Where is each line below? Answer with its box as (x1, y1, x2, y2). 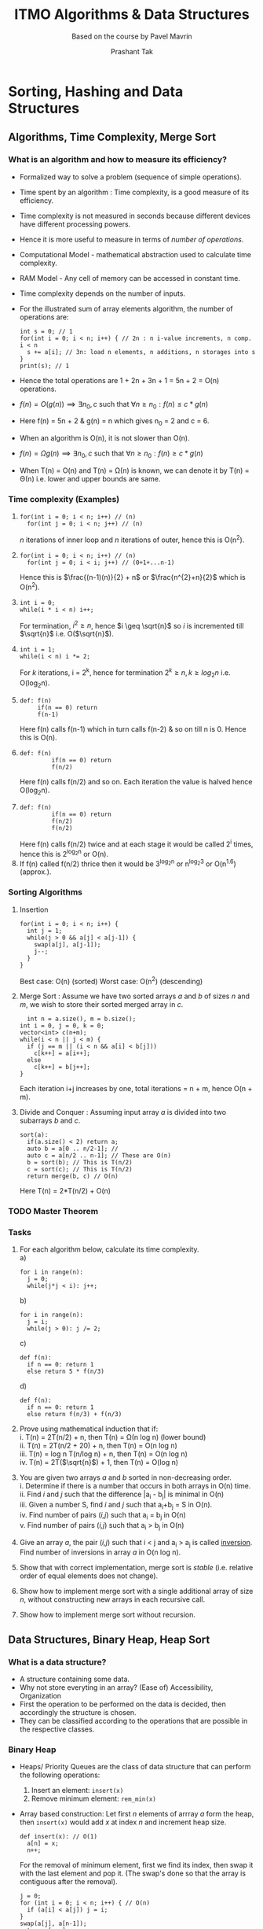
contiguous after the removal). (19, 1877, 118, 1887)
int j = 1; (27, 927, 63, 935)
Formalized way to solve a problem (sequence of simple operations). (19, 172, 242, 182)
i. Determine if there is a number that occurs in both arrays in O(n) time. (19, 1481, 251, 1491)
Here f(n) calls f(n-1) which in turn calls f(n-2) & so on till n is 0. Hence (19, 724, 247, 733)
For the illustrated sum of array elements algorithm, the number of (19, 304, 233, 313)
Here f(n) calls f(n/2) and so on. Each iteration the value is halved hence (19, 776, 253, 786)
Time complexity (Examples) (8, 493, 120, 504)
